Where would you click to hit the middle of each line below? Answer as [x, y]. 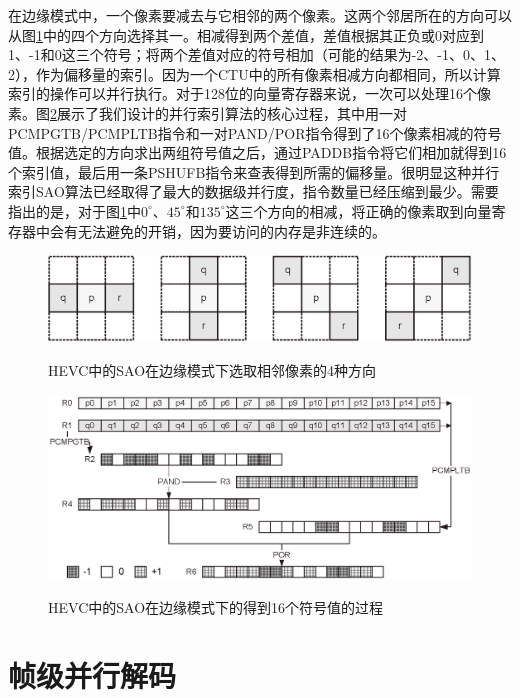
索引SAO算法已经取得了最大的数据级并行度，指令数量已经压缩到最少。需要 [253, 191]
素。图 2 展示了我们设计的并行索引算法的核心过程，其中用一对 [207, 112]
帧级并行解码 [92, 675]
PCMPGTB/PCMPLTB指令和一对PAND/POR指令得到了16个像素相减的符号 [255, 132]
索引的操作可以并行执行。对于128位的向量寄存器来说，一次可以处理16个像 [249, 93]
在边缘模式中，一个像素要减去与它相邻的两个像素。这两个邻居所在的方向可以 [260, 15]
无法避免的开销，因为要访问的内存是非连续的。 [231, 230]
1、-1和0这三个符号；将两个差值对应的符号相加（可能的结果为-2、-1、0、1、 [256, 54]
